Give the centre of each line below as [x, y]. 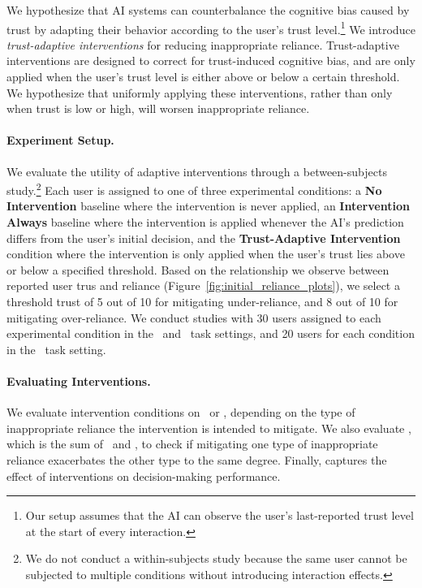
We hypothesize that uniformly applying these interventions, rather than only [200, 92]
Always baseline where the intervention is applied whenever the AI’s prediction [205, 222]
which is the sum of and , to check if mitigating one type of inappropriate [192, 444]
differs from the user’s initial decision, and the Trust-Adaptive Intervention [204, 238]
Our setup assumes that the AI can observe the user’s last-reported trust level [220, 515]
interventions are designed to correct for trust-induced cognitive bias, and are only [211, 61]
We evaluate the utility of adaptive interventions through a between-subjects [197, 171]
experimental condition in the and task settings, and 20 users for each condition [211, 333]
